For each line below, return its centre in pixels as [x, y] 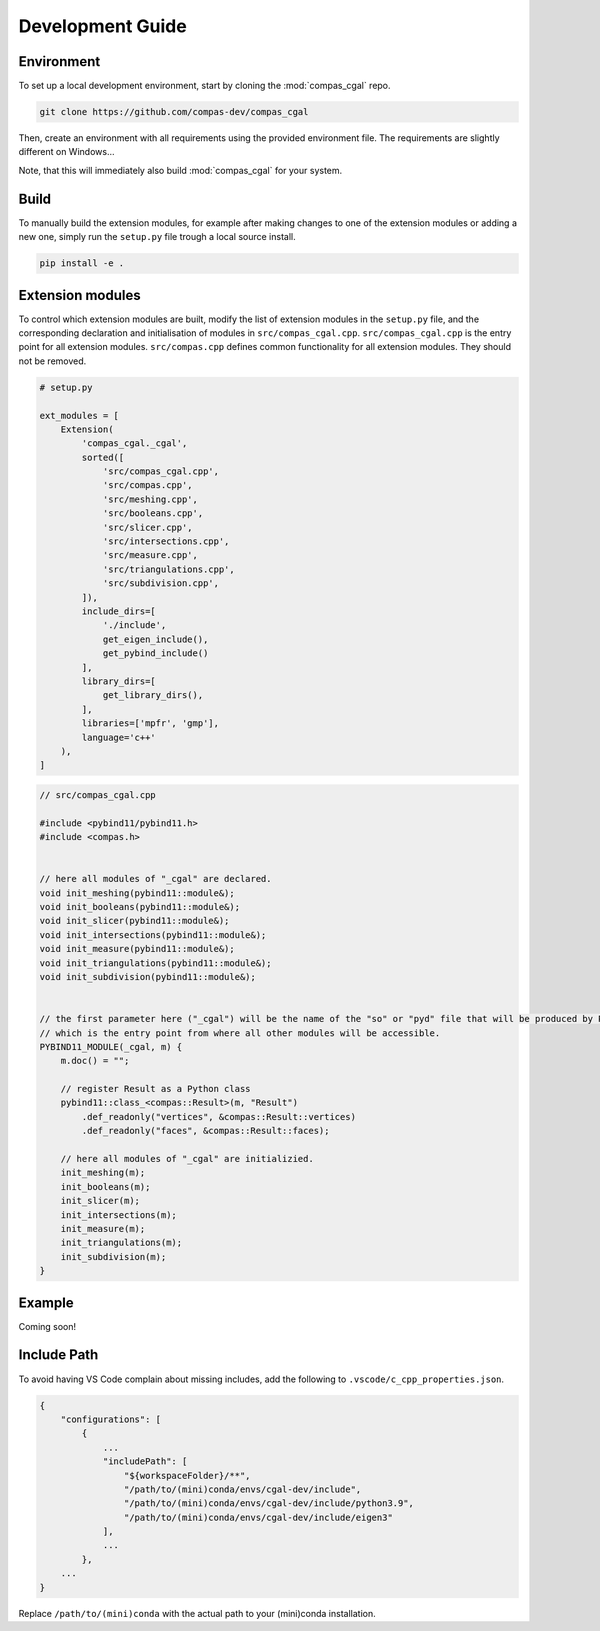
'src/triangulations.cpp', [168, 569]
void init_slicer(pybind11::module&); [134, 921]
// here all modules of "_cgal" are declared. [155, 879]
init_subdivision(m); [113, 1256]
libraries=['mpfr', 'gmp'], [150, 723]
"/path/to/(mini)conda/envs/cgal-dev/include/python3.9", [269, 1503]
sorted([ [103, 457]
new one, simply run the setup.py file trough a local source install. [157, 237]
